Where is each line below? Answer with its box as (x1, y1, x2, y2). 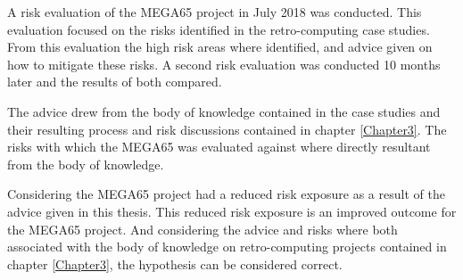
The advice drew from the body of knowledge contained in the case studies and (7, 102, 441, 120)
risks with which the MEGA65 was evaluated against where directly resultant (7, 137, 431, 156)
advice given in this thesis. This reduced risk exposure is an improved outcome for (7, 202, 457, 220)
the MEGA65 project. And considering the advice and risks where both (7, 219, 398, 238)
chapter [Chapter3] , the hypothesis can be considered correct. (7, 254, 343, 273)
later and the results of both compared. (7, 72, 222, 91)
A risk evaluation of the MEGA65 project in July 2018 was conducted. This (7, 3, 422, 21)
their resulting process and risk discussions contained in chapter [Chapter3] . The (7, 119, 447, 138)
